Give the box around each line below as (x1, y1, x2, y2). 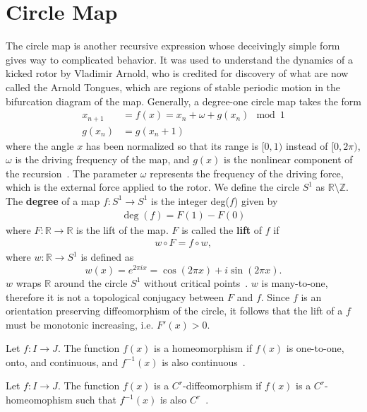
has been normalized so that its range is (85, 138, 259, 153)
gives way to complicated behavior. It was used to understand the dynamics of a (6, 52, 353, 66)
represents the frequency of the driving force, (150, 165, 344, 180)
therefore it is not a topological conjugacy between (6, 289, 224, 304)
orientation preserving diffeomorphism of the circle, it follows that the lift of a (6, 303, 343, 318)
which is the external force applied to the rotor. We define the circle (6, 179, 299, 194)
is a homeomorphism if (154, 341, 253, 355)
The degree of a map (6, 193, 100, 208)
